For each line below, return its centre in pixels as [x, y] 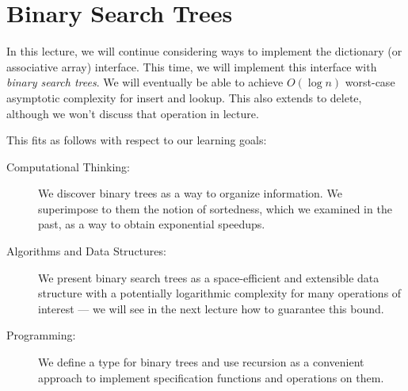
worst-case [370, 82]
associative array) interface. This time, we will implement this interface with [192, 66]
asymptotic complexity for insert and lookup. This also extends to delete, [184, 97]
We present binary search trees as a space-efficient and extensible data [209, 277]
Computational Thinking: [68, 166]
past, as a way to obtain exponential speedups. [152, 224]
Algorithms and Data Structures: [86, 251]
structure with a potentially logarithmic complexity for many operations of [220, 293]
